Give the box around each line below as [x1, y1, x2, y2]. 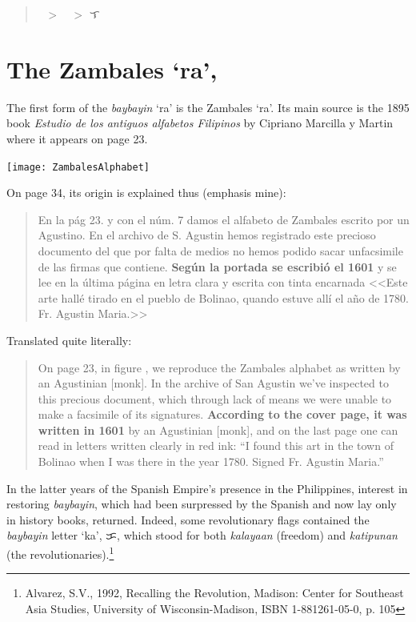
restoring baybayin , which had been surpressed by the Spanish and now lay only [6, 496, 397, 512]
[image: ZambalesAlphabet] [6, 161, 150, 173]
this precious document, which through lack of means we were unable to [38, 390, 392, 407]
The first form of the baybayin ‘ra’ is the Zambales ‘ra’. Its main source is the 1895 [6, 98, 410, 115]
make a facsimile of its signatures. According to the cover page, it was [38, 406, 407, 423]
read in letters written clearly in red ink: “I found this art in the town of [38, 437, 394, 454]
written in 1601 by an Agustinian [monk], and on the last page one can [38, 421, 398, 438]
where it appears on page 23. [6, 130, 148, 146]
